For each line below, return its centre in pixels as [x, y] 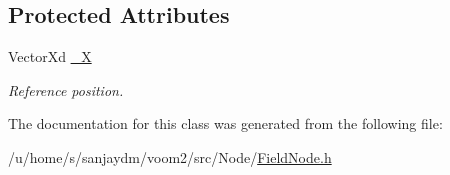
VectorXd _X [50, 56]
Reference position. [66, 89]
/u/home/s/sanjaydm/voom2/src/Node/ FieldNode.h [170, 156]
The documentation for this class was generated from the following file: [225, 123]
